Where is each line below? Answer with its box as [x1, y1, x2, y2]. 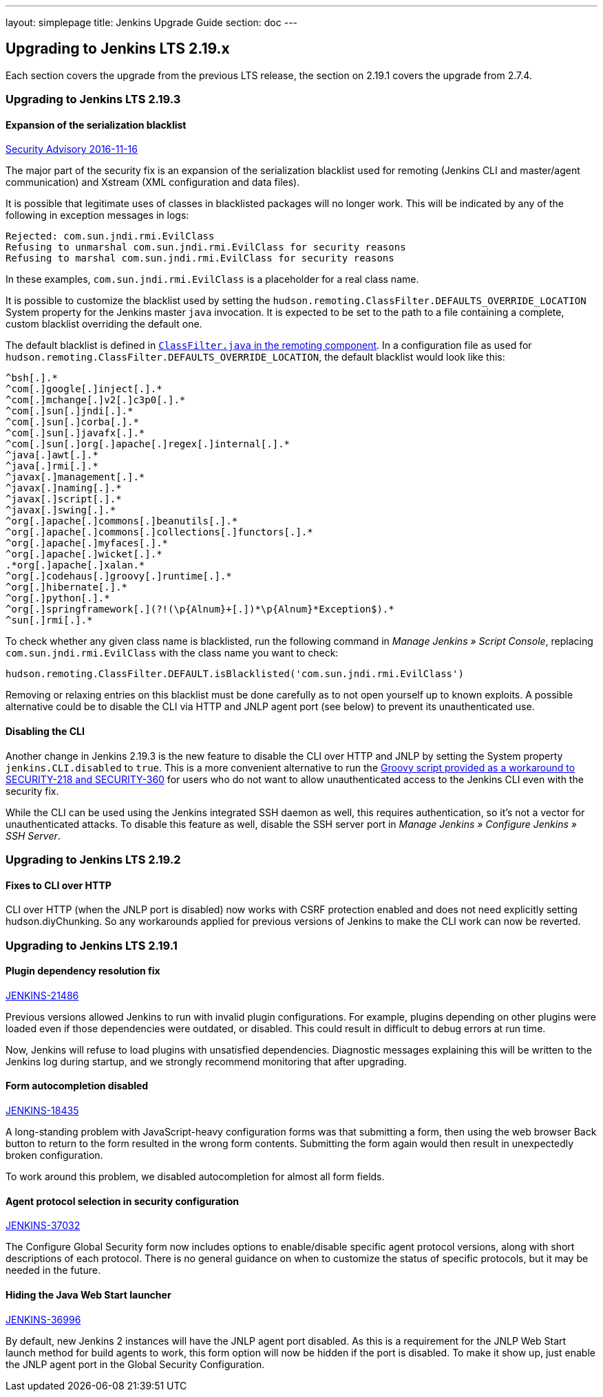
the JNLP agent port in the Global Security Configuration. [6, 1358, 265, 1370]
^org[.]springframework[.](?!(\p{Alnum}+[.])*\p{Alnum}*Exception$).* [6, 604, 394, 615]
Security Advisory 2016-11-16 [6, 143, 138, 156]
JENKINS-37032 [6, 1219, 81, 1232]
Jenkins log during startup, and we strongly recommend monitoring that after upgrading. [6, 1055, 407, 1067]
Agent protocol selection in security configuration [6, 1195, 239, 1207]
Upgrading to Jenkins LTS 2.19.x [6, 40, 230, 58]
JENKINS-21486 [6, 989, 79, 1001]
